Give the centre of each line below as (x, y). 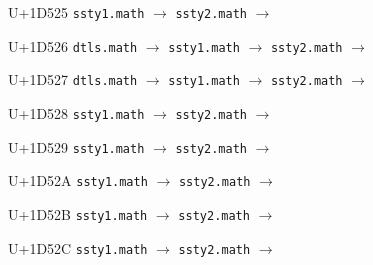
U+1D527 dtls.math (73, 79)
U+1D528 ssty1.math (76, 112)
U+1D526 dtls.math (73, 45)
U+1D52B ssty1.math (78, 213)
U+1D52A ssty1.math (78, 180)
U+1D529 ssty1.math (76, 146)
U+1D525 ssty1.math (76, 12)
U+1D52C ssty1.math (78, 247)
